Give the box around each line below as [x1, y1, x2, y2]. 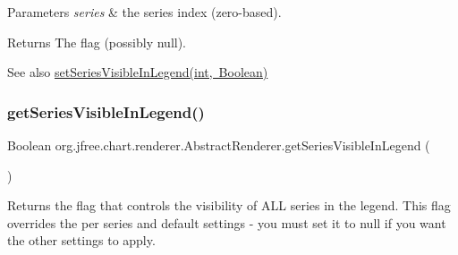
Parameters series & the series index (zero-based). [7, 3, 282, 21]
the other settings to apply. [7, 231, 156, 250]
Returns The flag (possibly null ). [7, 32, 187, 51]
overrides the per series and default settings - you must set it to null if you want [7, 213, 446, 232]
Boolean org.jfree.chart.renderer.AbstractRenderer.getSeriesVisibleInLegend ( [7, 136, 430, 154]
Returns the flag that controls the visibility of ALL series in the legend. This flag [7, 196, 451, 215]
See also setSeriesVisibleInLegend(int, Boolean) [7, 63, 268, 81]
